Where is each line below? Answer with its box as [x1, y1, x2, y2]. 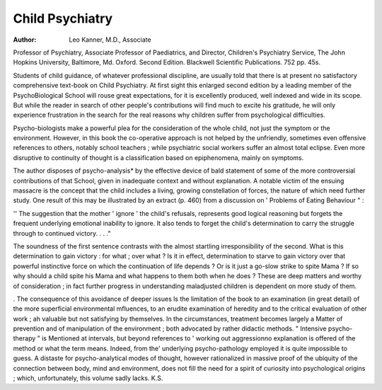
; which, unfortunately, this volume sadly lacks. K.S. [13, 374, 163, 382]
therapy [13, 334, 36, 343]
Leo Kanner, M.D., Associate [69, 35, 151, 44]
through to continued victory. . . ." [13, 229, 111, 237]
